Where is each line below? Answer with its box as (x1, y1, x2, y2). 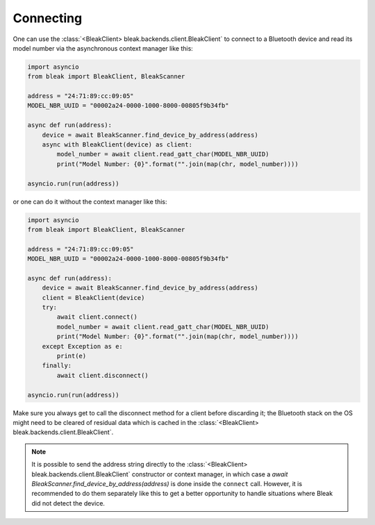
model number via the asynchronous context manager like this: (12, 44, 194, 52)
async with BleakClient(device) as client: (42, 141, 192, 149)
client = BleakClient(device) (42, 294, 145, 301)
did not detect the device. (31, 499, 106, 507)
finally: (42, 362, 72, 369)
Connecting (12, 10, 83, 26)
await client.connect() (56, 313, 138, 321)
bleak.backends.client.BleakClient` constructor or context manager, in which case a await (31, 469, 288, 478)
